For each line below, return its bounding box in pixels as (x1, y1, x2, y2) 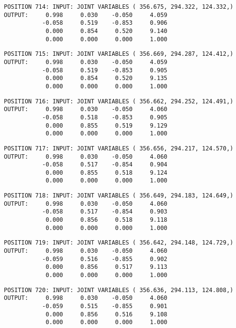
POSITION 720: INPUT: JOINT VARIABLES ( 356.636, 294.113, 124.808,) (4, 286, 234, 294)
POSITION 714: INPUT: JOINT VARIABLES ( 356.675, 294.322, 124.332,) (4, 3, 234, 10)
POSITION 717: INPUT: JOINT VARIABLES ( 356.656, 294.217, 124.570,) (4, 145, 234, 152)
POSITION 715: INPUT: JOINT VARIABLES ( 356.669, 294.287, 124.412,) (4, 50, 234, 58)
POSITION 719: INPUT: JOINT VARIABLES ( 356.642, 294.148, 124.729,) (4, 239, 234, 246)
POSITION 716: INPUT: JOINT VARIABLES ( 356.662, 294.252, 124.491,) (4, 98, 234, 105)
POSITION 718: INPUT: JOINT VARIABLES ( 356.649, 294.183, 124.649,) (4, 192, 234, 199)
